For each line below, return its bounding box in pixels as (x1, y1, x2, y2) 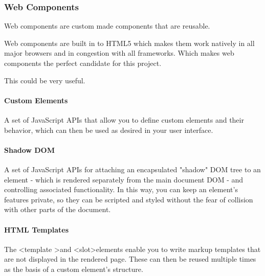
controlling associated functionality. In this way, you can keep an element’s (4, 184, 238, 195)
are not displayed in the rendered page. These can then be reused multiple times (4, 254, 256, 264)
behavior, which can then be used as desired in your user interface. (4, 124, 213, 135)
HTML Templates (4, 224, 69, 235)
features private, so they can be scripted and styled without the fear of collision (4, 194, 253, 204)
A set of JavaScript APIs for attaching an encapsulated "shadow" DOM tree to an (4, 164, 261, 174)
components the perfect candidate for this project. (4, 58, 162, 68)
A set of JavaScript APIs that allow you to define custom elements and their (4, 114, 244, 125)
